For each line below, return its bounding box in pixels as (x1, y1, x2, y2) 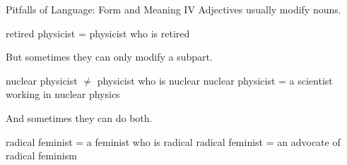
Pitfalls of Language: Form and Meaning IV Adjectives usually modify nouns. (6, 2, 341, 16)
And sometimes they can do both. (6, 110, 153, 125)
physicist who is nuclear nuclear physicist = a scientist (97, 73, 333, 87)
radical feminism (6, 148, 77, 163)
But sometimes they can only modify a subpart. (6, 49, 213, 64)
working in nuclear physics (6, 87, 120, 102)
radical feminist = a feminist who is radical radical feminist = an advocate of (6, 134, 341, 149)
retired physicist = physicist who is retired (6, 25, 190, 40)
